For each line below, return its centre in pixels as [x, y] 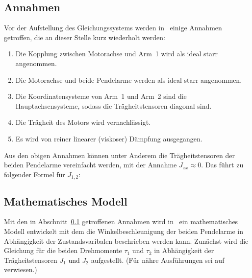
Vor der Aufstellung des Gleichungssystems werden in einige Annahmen [113, 28]
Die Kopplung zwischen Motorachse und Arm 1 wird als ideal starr [116, 54]
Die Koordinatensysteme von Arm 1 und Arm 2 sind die [101, 96]
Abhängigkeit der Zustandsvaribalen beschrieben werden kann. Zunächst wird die [126, 241]
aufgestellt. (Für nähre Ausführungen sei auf [158, 260]
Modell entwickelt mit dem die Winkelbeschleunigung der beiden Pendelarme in [124, 231]
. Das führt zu [222, 165]
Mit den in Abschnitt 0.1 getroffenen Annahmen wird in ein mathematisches [121, 221]
